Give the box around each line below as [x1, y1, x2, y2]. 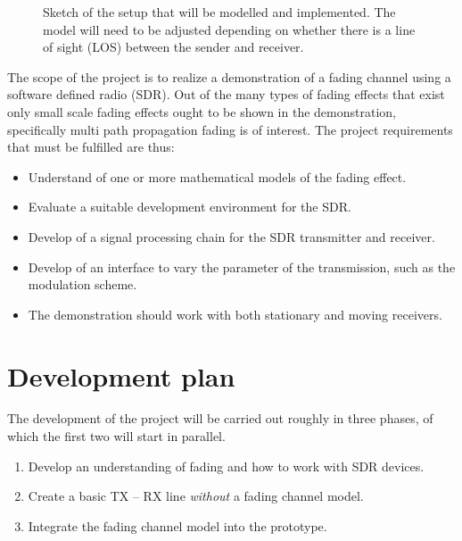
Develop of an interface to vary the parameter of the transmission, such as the [28, 257, 456, 276]
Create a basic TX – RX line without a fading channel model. [28, 487, 364, 505]
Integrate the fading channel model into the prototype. [28, 516, 327, 535]
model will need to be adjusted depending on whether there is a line [43, 20, 416, 38]
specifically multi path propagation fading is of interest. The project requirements [7, 120, 453, 138]
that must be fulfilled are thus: [7, 137, 175, 156]
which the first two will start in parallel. [7, 427, 226, 445]
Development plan [7, 357, 235, 394]
